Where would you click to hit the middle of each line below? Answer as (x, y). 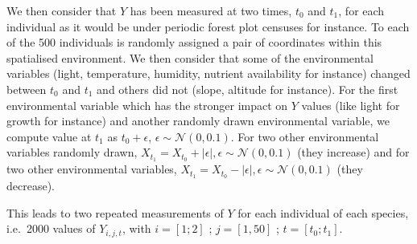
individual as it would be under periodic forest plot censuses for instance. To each (208, 26)
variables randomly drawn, (72, 152)
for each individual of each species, (323, 212)
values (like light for (351, 105)
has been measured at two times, (211, 10)
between (27, 89)
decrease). (31, 186)
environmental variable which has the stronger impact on (147, 105)
